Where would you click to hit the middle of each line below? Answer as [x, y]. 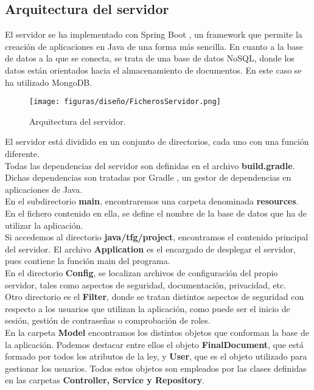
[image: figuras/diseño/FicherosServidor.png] [125, 102]
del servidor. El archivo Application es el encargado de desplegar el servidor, [150, 249]
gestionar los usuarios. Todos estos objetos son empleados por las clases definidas [156, 368]
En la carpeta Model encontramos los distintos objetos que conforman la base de [157, 332]
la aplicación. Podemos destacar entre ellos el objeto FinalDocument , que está [154, 344]
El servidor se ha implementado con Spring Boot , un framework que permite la [154, 34]
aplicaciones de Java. [44, 189]
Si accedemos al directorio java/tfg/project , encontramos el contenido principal [157, 237]
